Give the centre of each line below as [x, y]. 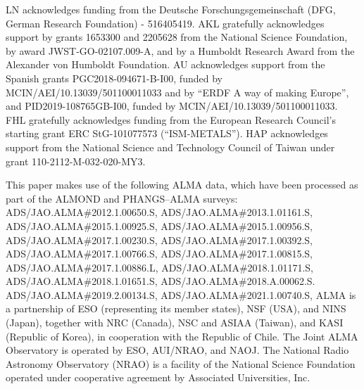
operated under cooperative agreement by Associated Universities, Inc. [158, 377]
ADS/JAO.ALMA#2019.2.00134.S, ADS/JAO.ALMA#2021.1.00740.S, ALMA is [181, 294]
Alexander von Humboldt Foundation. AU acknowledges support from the [165, 64]
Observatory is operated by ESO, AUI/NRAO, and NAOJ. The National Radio [177, 350]
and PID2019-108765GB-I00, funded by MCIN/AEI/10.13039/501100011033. [172, 106]
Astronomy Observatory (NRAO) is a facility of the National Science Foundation [181, 363]
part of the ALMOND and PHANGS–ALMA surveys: [122, 198]
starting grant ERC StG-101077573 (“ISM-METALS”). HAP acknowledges [167, 133]
